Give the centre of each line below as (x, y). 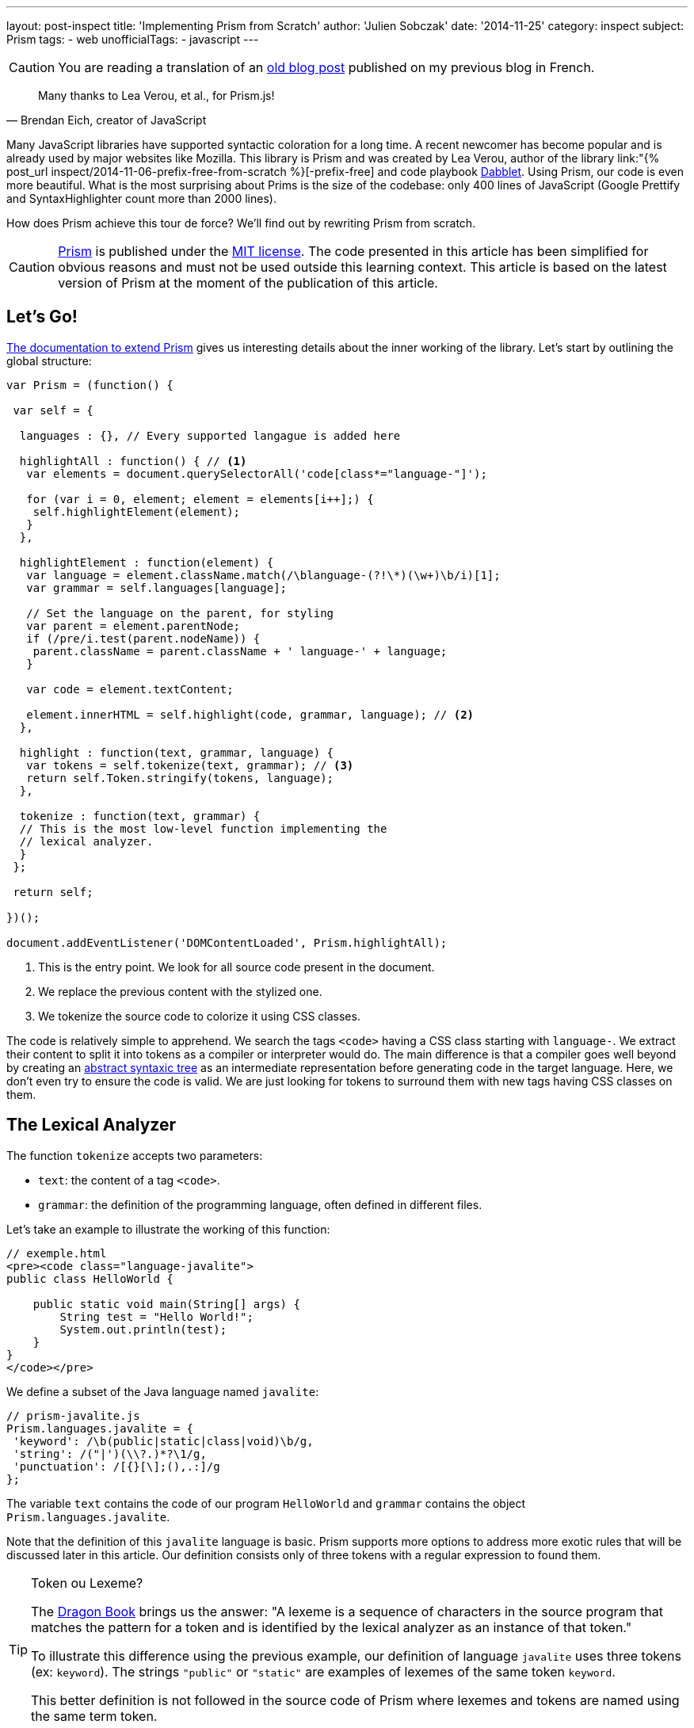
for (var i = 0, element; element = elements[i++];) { (200, 499)
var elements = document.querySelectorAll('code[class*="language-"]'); (257, 473)
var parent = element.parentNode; (133, 626)
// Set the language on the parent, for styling (180, 613)
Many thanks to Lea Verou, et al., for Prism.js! (156, 95)
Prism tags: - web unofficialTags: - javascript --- (133, 39)
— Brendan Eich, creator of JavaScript (107, 120)
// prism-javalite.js (73, 1415)
